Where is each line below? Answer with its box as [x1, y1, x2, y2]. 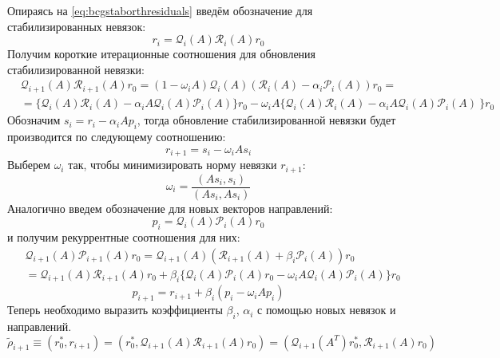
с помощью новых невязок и [257, 301, 396, 318]
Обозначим [7, 112, 61, 128]
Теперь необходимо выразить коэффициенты [7, 301, 223, 318]
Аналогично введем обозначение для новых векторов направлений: [7, 199, 333, 216]
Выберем [7, 156, 50, 173]
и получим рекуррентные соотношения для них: [7, 228, 240, 245]
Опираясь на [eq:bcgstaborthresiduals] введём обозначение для [7, 2, 313, 18]
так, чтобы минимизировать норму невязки [68, 156, 277, 173]
